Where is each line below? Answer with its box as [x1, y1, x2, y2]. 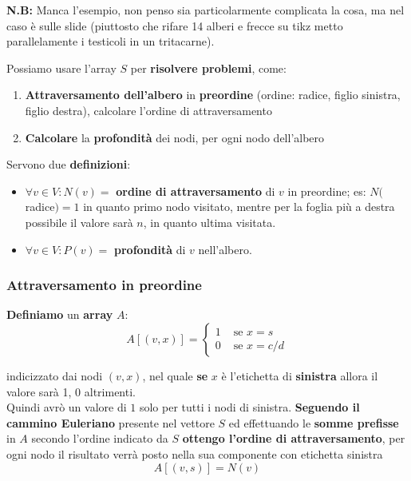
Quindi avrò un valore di [6, 399, 127, 415]
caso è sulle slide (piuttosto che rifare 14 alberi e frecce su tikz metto [6, 17, 343, 34]
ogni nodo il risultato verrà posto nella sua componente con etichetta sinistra [6, 445, 383, 462]
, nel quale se [142, 367, 208, 384]
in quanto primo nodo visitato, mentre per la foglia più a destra [83, 198, 395, 215]
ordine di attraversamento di [116, 182, 275, 199]
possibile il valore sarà [25, 213, 133, 230]
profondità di [114, 240, 186, 257]
